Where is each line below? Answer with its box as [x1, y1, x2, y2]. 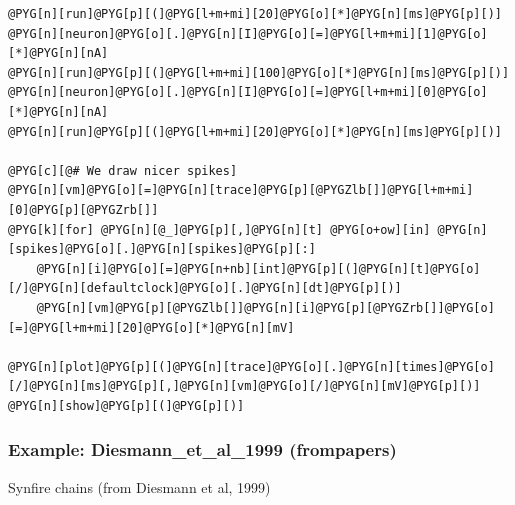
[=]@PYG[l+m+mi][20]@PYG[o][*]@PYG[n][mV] [8, 320, 295, 335]
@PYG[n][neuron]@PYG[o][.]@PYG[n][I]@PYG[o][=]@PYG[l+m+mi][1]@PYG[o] [8, 26, 488, 41]
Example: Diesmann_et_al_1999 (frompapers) [8, 437, 397, 462]
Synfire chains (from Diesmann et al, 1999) [8, 476, 271, 497]
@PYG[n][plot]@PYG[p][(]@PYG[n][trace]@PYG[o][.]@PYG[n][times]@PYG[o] [8, 359, 495, 374]
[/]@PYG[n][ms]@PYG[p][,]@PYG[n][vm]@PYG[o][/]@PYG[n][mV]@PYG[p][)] [8, 379, 481, 394]
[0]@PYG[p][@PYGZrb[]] [8, 202, 159, 217]
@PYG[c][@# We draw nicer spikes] [8, 163, 238, 178]
